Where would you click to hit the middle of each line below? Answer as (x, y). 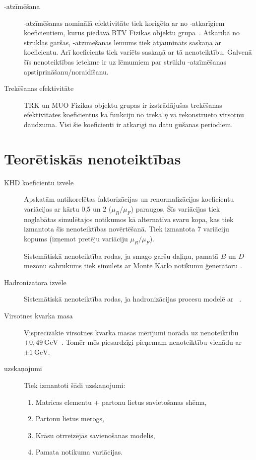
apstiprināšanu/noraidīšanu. (66, 71)
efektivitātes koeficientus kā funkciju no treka (93, 115)
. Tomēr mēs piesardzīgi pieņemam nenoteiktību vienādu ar (152, 342)
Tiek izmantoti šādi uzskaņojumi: (75, 385)
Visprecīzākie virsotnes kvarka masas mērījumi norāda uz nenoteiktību (131, 332)
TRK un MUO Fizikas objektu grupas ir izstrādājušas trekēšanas (123, 105)
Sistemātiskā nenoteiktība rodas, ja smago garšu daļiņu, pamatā (121, 256)
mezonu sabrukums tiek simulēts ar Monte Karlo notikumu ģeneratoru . (133, 266)
